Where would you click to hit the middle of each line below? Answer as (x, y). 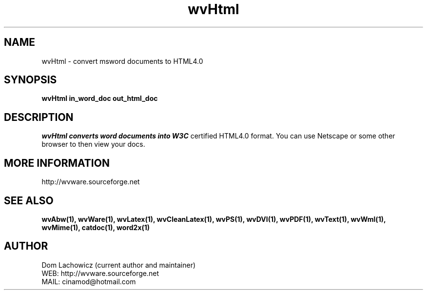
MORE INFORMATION (57, 163)
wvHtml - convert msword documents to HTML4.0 (122, 61)
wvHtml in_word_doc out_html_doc (100, 98)
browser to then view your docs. (93, 144)
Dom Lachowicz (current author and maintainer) (119, 265)
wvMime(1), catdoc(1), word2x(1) (96, 227)
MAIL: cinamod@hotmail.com (89, 281)
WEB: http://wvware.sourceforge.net (100, 273)
